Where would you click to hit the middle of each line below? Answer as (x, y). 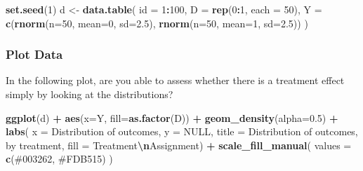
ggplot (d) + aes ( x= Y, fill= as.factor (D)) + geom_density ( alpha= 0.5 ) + (172, 117)
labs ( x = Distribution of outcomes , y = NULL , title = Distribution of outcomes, (182, 131)
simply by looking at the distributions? (90, 94)
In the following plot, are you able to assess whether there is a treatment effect (175, 80)
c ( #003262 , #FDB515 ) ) (59, 159)
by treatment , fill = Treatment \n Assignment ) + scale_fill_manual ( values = (179, 145)
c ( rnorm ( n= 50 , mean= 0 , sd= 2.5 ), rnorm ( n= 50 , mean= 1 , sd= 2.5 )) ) (157, 23)
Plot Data (34, 54)
